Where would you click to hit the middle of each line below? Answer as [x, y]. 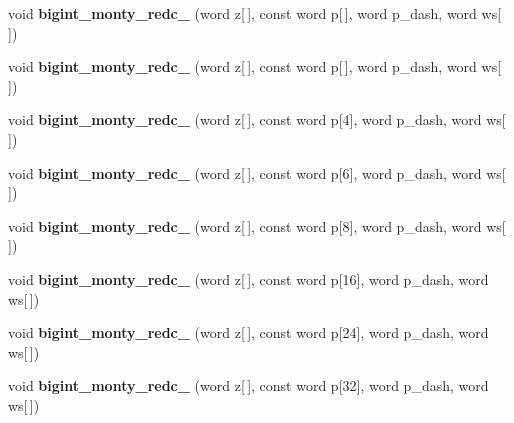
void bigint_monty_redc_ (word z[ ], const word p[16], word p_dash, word [248, 278]
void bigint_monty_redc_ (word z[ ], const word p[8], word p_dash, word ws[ [257, 225]
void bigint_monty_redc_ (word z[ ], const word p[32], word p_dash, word [248, 385]
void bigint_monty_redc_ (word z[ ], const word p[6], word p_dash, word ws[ [257, 172]
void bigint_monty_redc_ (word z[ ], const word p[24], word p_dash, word [248, 332]
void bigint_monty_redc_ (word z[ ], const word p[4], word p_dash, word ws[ [257, 119]
